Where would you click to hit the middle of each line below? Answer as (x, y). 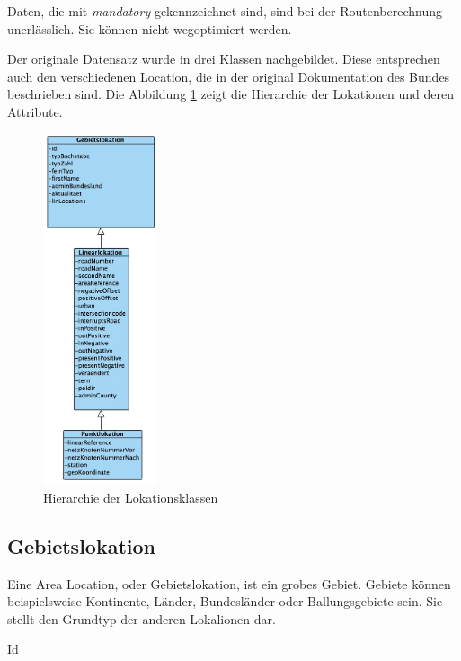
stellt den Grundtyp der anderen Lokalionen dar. (142, 618)
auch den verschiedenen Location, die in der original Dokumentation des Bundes (229, 76)
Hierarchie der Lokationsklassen (131, 497)
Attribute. (35, 111)
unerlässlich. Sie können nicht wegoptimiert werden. (150, 28)
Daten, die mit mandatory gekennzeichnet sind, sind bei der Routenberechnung (225, 11)
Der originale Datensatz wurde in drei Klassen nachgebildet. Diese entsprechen (224, 59)
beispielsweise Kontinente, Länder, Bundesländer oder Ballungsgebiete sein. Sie (225, 601)
